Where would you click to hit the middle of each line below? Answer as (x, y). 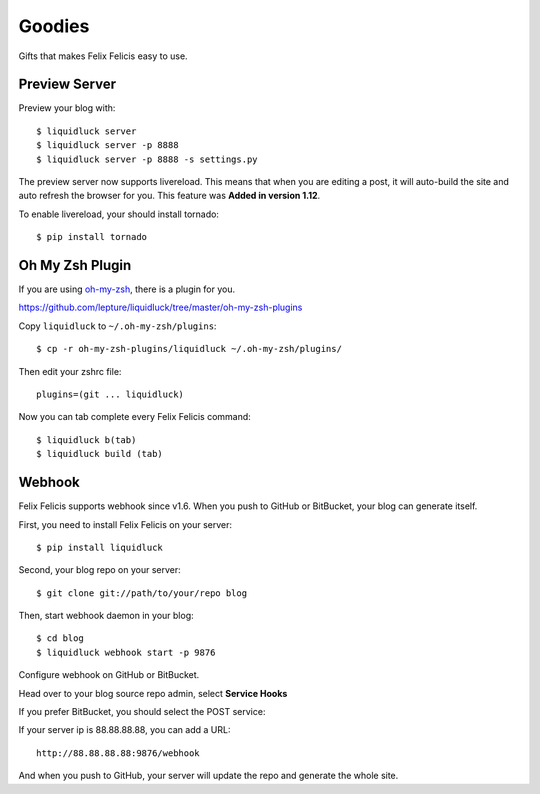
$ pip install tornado (92, 237)
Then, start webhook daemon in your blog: (106, 616)
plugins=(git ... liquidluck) (110, 394)
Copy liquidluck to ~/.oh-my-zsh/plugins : (117, 326)
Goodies (54, 26)
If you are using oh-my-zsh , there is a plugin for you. (127, 289)
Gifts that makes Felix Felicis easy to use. (103, 56)
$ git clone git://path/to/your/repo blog (142, 593)
